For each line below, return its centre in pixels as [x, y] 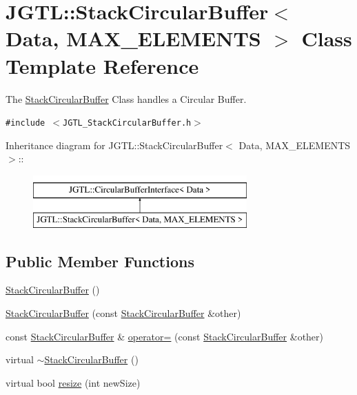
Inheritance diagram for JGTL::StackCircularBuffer [114, 145]
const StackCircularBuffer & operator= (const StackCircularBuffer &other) [165, 336]
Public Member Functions [100, 261]
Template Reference [102, 65]
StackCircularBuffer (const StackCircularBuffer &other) [123, 312]
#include [25, 123]
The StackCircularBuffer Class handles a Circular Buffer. [126, 98]
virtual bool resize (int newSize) [73, 382]
